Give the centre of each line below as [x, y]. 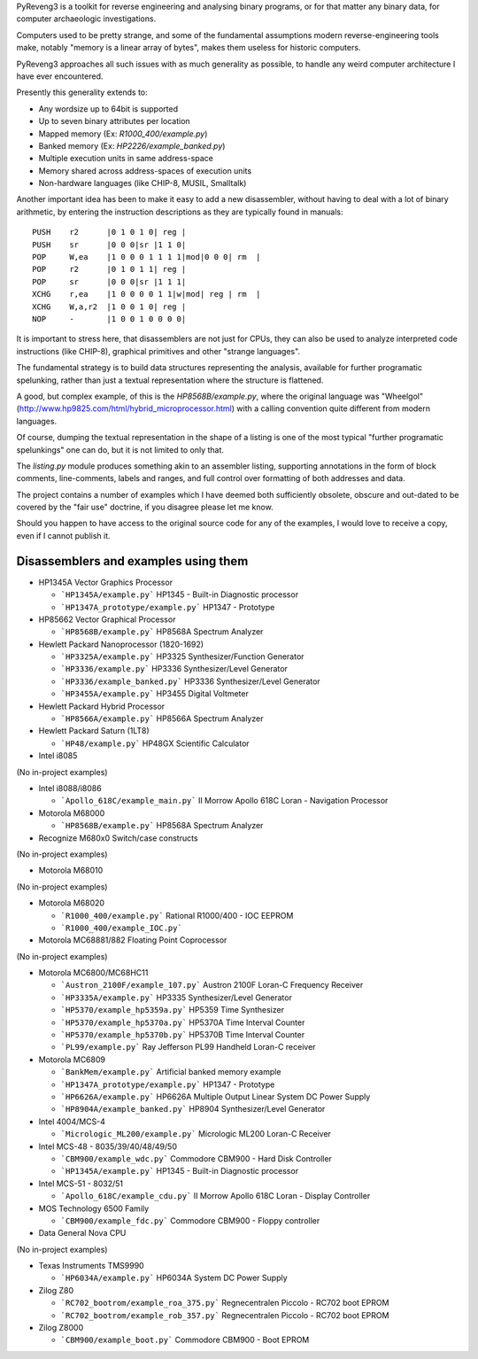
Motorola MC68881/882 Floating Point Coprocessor [133, 940]
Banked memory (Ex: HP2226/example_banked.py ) [132, 145]
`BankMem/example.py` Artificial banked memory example [171, 1072]
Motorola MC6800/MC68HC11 [93, 973]
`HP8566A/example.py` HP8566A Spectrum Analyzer [162, 718]
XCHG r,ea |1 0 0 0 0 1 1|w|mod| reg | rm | [146, 294]
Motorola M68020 [72, 903]
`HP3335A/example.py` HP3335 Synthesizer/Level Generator [176, 998]
